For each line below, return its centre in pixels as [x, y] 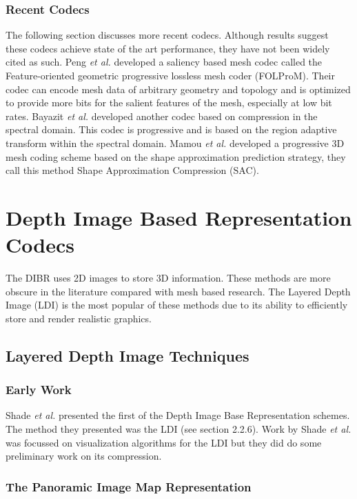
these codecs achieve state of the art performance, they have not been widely [168, 48]
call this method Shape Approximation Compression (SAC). [132, 170]
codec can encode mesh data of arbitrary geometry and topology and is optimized [178, 89]
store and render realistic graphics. [79, 318]
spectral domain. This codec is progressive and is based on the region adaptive [171, 129]
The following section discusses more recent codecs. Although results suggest [167, 35]
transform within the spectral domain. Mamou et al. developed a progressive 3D [175, 143]
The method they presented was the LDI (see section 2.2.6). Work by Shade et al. [178, 429]
